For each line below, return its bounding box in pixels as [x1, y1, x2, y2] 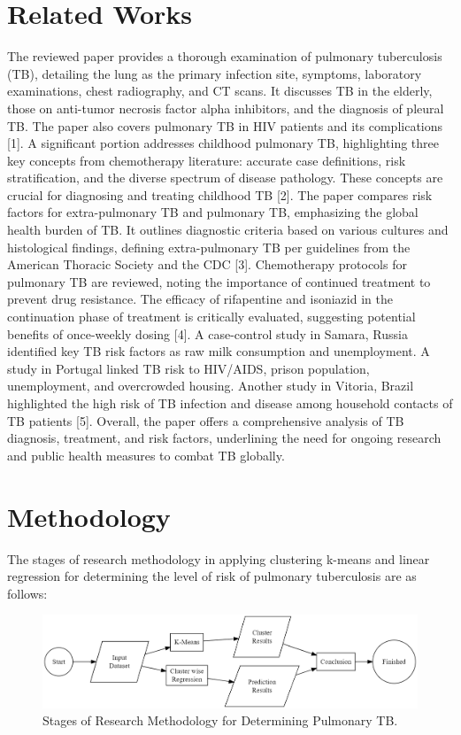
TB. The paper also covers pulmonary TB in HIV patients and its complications [7, 116, 443, 135]
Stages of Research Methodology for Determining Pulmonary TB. [42, 711, 398, 730]
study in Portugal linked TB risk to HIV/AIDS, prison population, [7, 359, 370, 377]
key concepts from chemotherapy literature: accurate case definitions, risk [7, 151, 406, 169]
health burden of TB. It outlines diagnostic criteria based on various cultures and [7, 220, 449, 239]
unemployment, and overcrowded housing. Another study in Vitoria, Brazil [7, 376, 414, 395]
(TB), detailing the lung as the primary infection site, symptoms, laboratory [7, 64, 422, 82]
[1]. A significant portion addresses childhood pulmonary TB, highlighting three [7, 134, 440, 152]
